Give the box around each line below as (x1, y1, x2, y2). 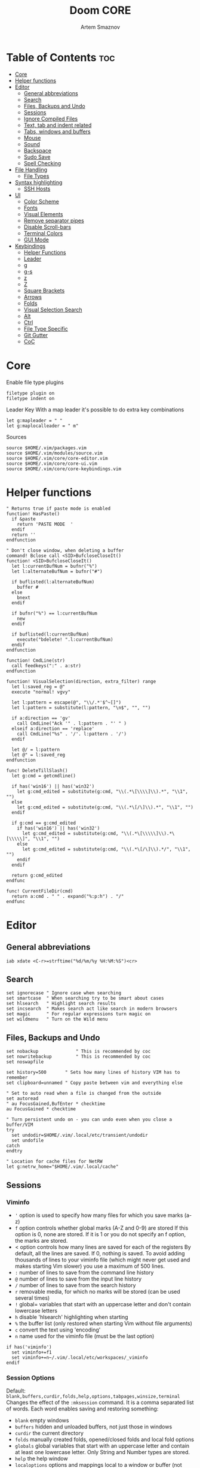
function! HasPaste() (6, 510, 60, 517)
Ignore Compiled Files (23, 115, 78, 122)
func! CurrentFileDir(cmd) (6, 888, 73, 894)
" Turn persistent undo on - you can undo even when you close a (6, 1116, 172, 1123)
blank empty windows (14, 1417, 69, 1424)
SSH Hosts (23, 185, 51, 192)
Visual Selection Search (23, 306, 82, 313)
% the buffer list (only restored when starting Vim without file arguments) (14, 1319, 193, 1327)
